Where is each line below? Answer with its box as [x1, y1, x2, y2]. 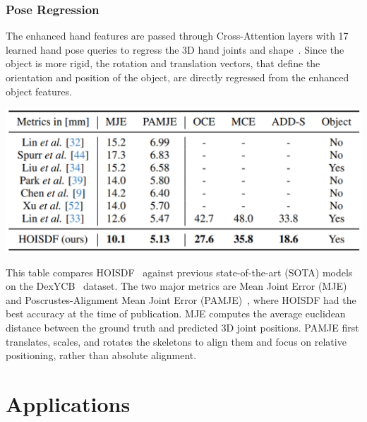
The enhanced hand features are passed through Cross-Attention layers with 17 [6, 28, 349, 43]
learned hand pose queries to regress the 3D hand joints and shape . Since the [6, 42, 344, 57]
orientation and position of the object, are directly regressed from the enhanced [6, 70, 349, 84]
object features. [6, 83, 72, 98]
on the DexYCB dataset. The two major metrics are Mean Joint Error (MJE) [6, 279, 347, 293]
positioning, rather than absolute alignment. [6, 348, 197, 363]
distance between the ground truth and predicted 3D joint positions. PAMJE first [6, 320, 359, 334]
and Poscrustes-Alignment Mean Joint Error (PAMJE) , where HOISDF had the [6, 292, 356, 307]
